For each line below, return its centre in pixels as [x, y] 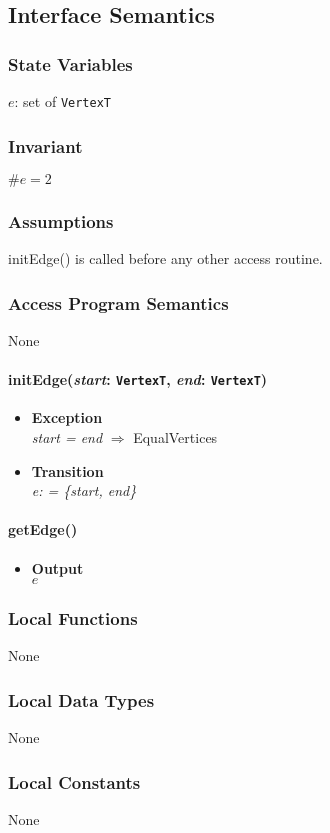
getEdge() [43, 529]
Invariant [45, 145]
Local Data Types [81, 699]
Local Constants [74, 781]
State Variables [70, 63]
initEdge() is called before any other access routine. [165, 258]
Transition [67, 470]
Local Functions [73, 618]
